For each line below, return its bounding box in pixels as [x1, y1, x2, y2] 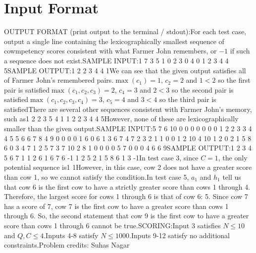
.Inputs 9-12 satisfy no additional [129, 230, 230, 240]
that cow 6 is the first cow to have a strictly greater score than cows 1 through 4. [4, 181, 251, 192]
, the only [218, 152, 248, 162]
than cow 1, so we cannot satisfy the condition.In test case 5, [4, 172, 189, 182]
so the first [218, 75, 251, 85]
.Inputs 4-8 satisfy [44, 230, 99, 240]
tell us [222, 172, 241, 182]
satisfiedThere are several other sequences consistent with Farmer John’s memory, [4, 103, 252, 114]
